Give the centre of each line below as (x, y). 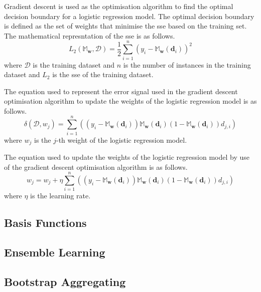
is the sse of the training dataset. (103, 74)
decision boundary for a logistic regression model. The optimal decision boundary (129, 16)
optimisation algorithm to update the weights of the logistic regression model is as (130, 101)
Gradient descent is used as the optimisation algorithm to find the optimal (119, 6)
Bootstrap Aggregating (65, 281)
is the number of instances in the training (187, 64)
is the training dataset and (74, 64)
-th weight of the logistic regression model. (121, 139)
